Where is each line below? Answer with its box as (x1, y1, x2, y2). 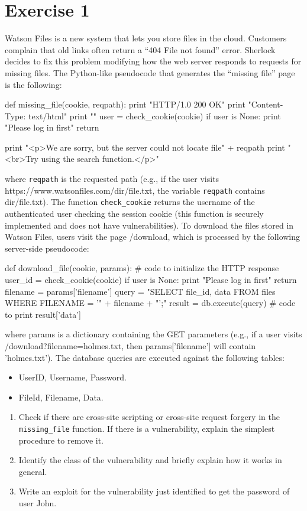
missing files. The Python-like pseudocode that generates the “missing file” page (5, 66, 295, 79)
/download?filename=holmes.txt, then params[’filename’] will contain (5, 339, 256, 351)
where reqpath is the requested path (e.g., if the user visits (5, 172, 219, 185)
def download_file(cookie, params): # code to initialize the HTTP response (5, 262, 279, 274)
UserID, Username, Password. (18, 371, 127, 383)
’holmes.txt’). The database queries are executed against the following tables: (5, 351, 285, 363)
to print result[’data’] (5, 308, 81, 320)
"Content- (248, 98, 283, 110)
